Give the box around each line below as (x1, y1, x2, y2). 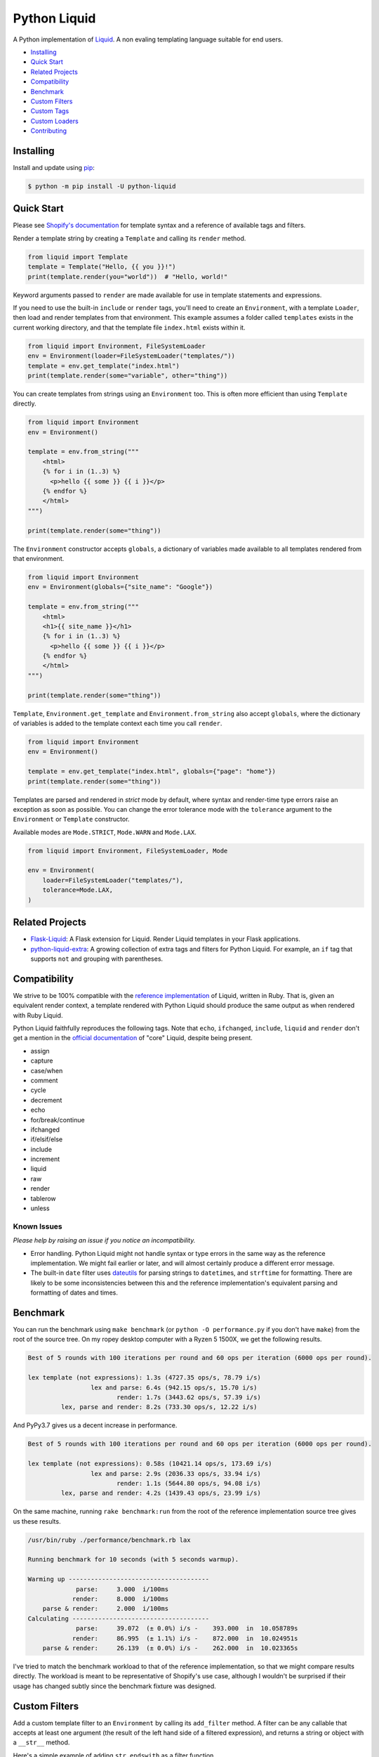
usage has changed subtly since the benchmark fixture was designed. (13, 1682, 217, 1690)
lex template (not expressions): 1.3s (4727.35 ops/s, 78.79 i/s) (27, 1374, 261, 1382)
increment (30, 1155, 60, 1163)
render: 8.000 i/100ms (72, 1595, 168, 1602)
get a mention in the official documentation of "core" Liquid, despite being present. (13, 1034, 253, 1042)
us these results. (13, 1517, 61, 1525)
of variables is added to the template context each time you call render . (13, 719, 222, 727)
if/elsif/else (30, 1135, 63, 1143)
